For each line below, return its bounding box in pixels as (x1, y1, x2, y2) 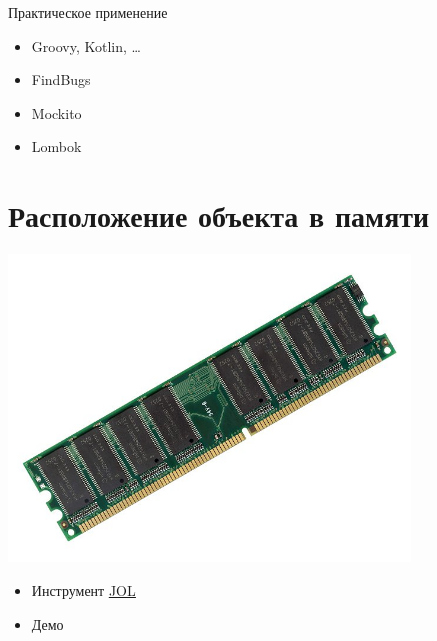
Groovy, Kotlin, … (31, 35, 141, 56)
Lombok (31, 136, 82, 157)
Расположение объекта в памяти (8, 195, 430, 236)
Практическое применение (8, 2, 168, 22)
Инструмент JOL (31, 580, 136, 600)
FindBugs (31, 69, 91, 90)
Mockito (31, 102, 82, 123)
